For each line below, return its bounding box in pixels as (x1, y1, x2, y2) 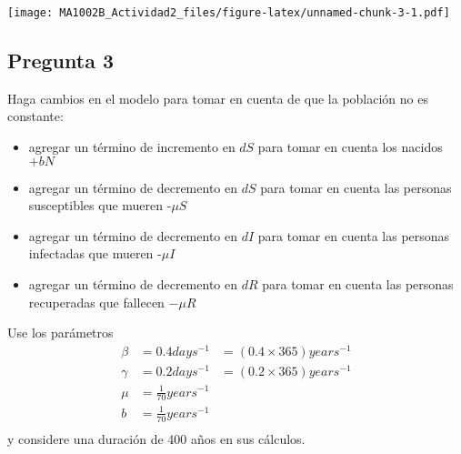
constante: (7, 106, 64, 126)
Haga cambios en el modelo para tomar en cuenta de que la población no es (7, 88, 428, 107)
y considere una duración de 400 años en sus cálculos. (7, 429, 306, 448)
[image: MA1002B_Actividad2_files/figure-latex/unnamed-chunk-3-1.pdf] (7, 6, 450, 19)
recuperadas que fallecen (28, 292, 165, 311)
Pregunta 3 (7, 46, 115, 75)
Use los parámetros (7, 323, 114, 342)
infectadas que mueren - (28, 244, 162, 263)
